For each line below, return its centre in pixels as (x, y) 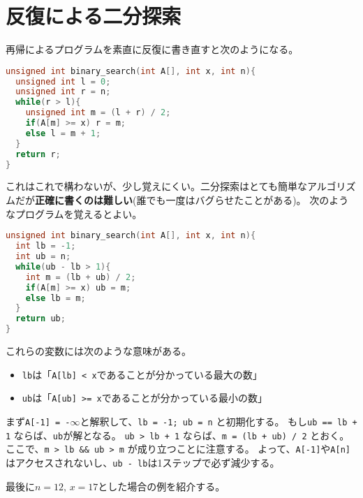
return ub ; (40, 319)
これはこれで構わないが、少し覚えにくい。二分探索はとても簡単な (156, 186)
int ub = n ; (43, 256)
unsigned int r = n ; (63, 92)
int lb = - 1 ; (46, 246)
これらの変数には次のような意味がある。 (98, 351)
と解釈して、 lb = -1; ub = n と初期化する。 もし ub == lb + (218, 421)
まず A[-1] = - (38, 421)
